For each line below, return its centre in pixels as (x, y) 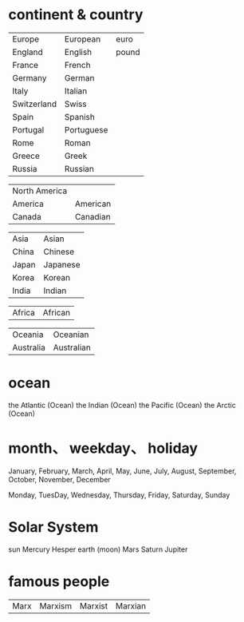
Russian (79, 168)
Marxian (130, 606)
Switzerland (35, 104)
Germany (30, 77)
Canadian (92, 216)
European (83, 39)
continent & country (76, 15)
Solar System (53, 527)
